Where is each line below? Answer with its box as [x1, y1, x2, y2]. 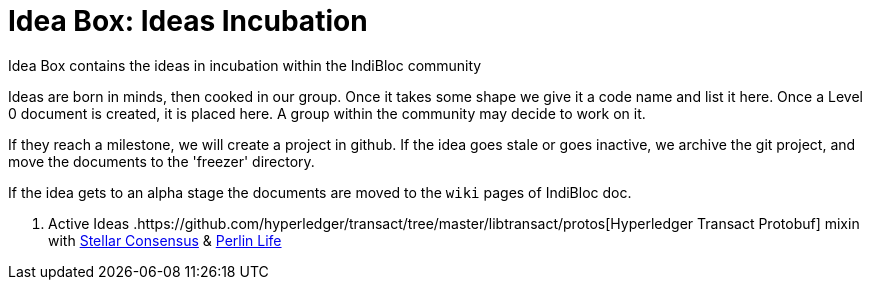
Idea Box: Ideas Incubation [8, 4, 368, 38]
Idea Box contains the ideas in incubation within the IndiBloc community [8, 56, 482, 74]
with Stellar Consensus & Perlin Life [48, 231, 282, 249]
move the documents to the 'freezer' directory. [8, 152, 315, 170]
